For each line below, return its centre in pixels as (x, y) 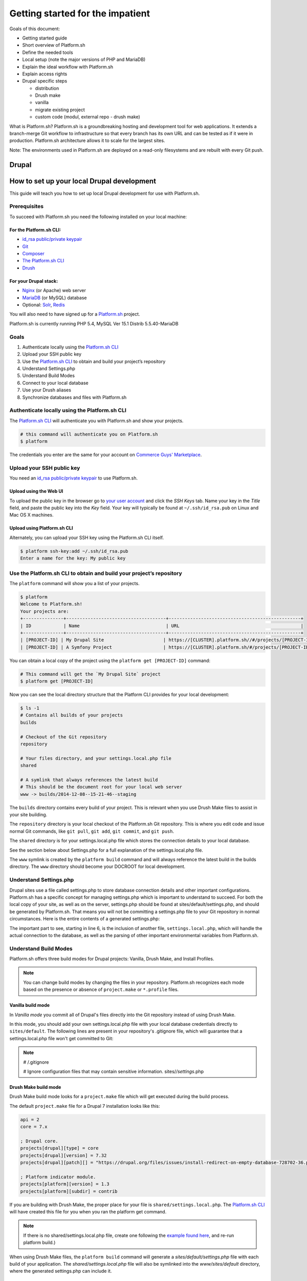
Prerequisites (26, 206)
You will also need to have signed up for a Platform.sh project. (75, 314)
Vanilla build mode (30, 1005)
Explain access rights (45, 74)
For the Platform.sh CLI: (35, 230)
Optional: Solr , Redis (43, 304)
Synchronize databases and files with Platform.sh (74, 397)
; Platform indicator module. (58, 1177)
